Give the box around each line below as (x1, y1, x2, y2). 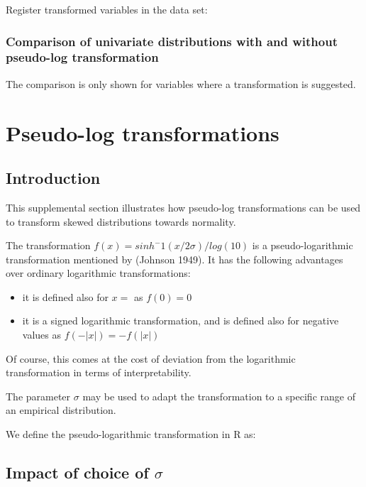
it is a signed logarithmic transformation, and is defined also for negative (22, 313, 339, 328)
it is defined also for (22, 289, 109, 304)
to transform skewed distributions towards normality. (6, 214, 236, 229)
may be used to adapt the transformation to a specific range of (82, 388, 355, 403)
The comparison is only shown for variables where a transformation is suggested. (6, 76, 356, 91)
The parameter (6, 388, 71, 403)
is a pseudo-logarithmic (252, 238, 353, 253)
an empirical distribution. (6, 403, 116, 417)
